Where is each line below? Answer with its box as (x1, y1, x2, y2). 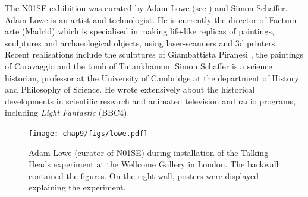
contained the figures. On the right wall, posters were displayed (29, 169, 259, 182)
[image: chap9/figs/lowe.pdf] (29, 129, 148, 138)
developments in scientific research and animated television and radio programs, (5, 94, 296, 107)
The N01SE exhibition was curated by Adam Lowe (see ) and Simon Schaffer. (5, 2, 288, 14)
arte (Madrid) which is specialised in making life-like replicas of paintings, (5, 25, 274, 37)
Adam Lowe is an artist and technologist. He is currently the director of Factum (5, 13, 297, 26)
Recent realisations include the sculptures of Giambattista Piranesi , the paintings (5, 48, 304, 61)
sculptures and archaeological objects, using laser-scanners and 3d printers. (5, 36, 278, 49)
